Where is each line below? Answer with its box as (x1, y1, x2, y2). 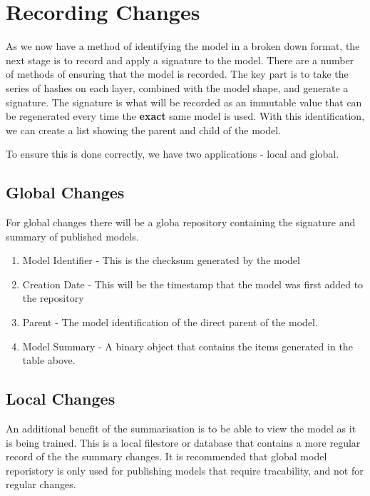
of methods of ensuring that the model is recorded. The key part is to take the (6, 66, 349, 81)
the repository (22, 290, 84, 305)
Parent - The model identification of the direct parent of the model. (22, 315, 318, 330)
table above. (22, 353, 76, 368)
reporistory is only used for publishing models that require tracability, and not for (6, 462, 364, 477)
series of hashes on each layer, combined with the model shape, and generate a (6, 80, 349, 95)
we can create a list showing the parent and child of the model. (6, 122, 281, 137)
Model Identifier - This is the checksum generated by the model (22, 253, 300, 268)
